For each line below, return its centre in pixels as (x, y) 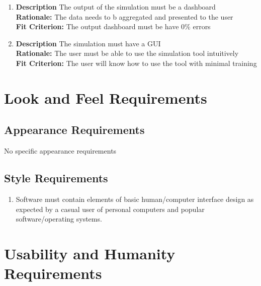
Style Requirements (56, 178)
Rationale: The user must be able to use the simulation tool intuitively (127, 53)
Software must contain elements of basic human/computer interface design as (135, 199)
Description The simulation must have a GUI (88, 43)
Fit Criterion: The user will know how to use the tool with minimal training (136, 63)
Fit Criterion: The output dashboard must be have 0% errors (113, 26)
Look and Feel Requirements (106, 97)
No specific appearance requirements (60, 151)
